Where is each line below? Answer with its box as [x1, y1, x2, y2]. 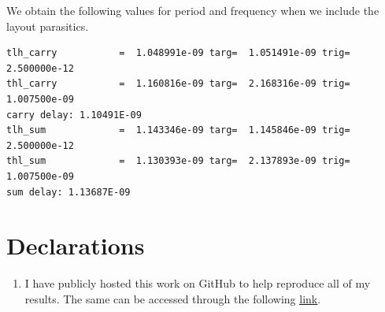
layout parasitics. [6, 17, 89, 34]
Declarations [6, 229, 145, 262]
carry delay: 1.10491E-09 [6, 109, 142, 121]
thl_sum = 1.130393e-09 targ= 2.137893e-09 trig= [6, 155, 350, 167]
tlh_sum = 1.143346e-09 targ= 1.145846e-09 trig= [6, 124, 350, 136]
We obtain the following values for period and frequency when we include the [6, 2, 379, 18]
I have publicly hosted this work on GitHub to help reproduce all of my [24, 275, 371, 292]
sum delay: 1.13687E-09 [6, 186, 131, 198]
